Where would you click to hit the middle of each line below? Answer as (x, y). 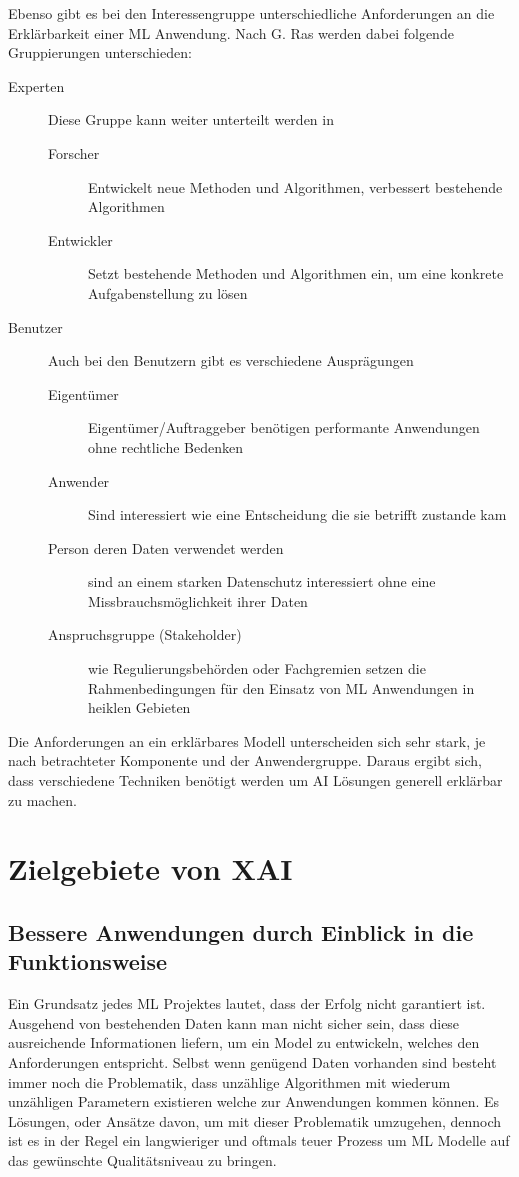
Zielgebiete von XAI (150, 868)
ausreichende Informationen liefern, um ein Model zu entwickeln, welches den (244, 1042)
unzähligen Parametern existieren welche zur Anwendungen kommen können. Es (254, 1101)
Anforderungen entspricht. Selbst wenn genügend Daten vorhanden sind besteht (252, 1061)
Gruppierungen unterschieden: (100, 52)
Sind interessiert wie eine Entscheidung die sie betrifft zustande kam (297, 514)
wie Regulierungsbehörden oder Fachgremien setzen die (257, 668)
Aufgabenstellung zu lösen (168, 292)
